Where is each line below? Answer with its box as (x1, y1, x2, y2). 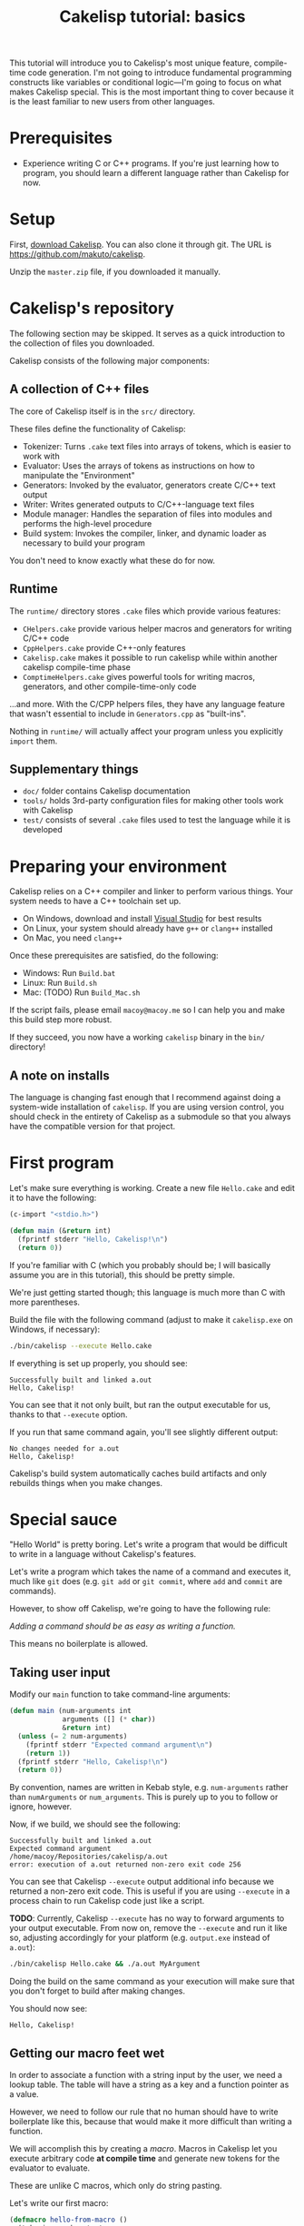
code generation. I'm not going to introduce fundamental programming (27, 67, 292, 78)
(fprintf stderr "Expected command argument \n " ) (25, 1740, 213, 1749)
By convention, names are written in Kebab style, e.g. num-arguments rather (9, 1782, 289, 1793)
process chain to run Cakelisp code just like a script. (9, 1896, 205, 1906)
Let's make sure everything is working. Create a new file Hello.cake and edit (9, 1183, 295, 1194)
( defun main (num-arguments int (9, 1707, 132, 1716)
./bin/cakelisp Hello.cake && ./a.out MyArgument (9, 1959, 201, 1969)
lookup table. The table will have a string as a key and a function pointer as (9, 2079, 289, 2090)
